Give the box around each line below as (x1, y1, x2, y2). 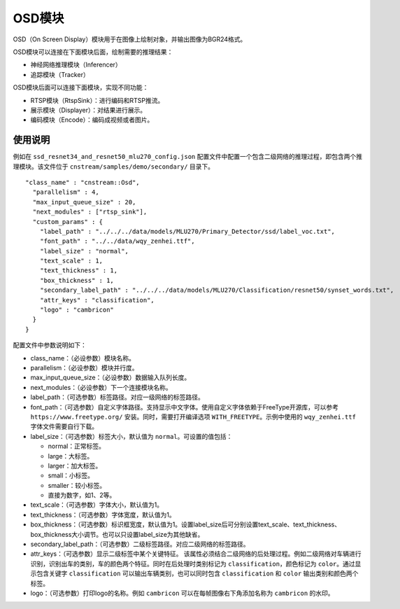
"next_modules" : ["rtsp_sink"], (32, 208, 148, 216)
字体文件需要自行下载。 (30, 422, 98, 430)
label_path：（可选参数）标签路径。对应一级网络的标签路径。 (30, 393, 204, 402)
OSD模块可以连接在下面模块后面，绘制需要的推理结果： (13, 48, 173, 56)
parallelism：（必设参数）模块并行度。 (30, 364, 139, 372)
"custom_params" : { (32, 218, 103, 225)
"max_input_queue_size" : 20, (32, 198, 136, 206)
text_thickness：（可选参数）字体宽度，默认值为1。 (30, 510, 176, 519)
